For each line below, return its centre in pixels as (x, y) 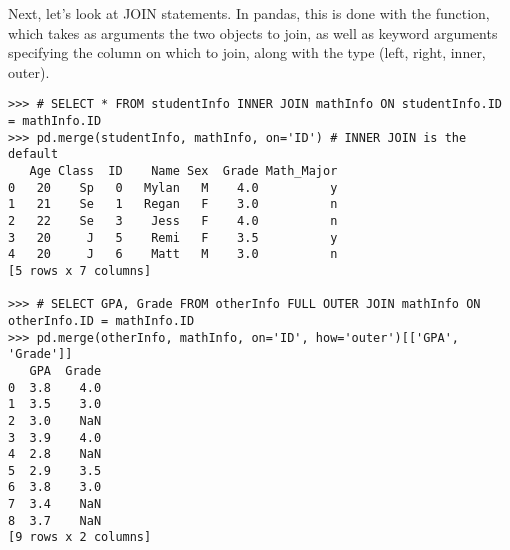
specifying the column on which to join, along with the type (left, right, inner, (247, 52)
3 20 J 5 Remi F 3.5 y (173, 237)
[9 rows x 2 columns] (80, 537)
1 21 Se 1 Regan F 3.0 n (173, 204)
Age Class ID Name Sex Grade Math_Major (183, 171)
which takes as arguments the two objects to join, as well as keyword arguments (253, 32)
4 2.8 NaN (55, 454)
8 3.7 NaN (55, 520)
